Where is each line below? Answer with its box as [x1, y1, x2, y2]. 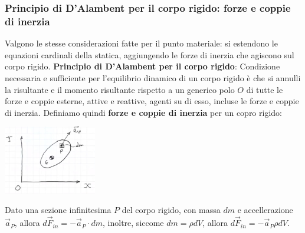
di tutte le [246, 83, 283, 95]
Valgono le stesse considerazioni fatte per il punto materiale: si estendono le [5, 37, 278, 49]
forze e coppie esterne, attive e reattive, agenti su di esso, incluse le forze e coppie [5, 95, 299, 107]
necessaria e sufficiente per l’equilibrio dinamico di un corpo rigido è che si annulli [5, 71, 301, 84]
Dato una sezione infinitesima [5, 204, 111, 216]
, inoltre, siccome [103, 217, 164, 229]
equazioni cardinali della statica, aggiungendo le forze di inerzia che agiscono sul [5, 48, 294, 61]
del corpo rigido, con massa [122, 204, 221, 216]
